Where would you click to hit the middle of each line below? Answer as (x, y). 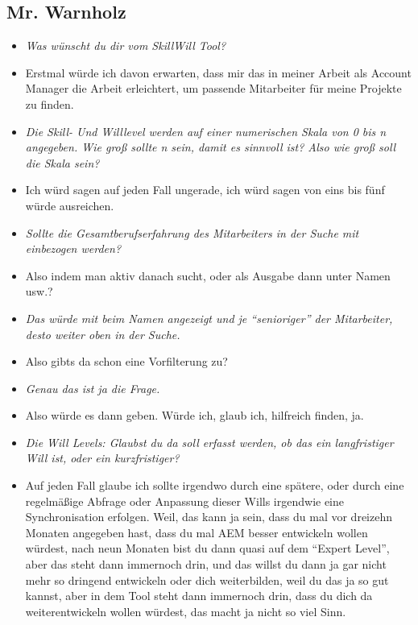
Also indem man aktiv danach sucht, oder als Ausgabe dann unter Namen (208, 275)
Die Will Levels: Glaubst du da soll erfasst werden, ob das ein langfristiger (209, 442)
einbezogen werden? (73, 248)
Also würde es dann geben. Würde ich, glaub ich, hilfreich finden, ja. (195, 415)
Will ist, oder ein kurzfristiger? (102, 458)
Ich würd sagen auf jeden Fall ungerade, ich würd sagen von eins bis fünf (205, 190)
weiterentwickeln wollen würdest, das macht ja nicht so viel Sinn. (186, 611)
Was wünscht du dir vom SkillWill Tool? (126, 46)
